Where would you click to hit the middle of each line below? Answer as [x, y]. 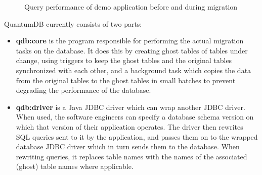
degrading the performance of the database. [83, 90]
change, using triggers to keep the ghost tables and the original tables [124, 60]
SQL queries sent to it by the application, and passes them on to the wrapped [137, 136]
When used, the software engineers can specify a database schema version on [135, 117]
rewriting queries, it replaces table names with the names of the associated [132, 156]
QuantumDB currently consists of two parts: [73, 23]
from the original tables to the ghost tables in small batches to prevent [126, 80]
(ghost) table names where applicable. [75, 166]
